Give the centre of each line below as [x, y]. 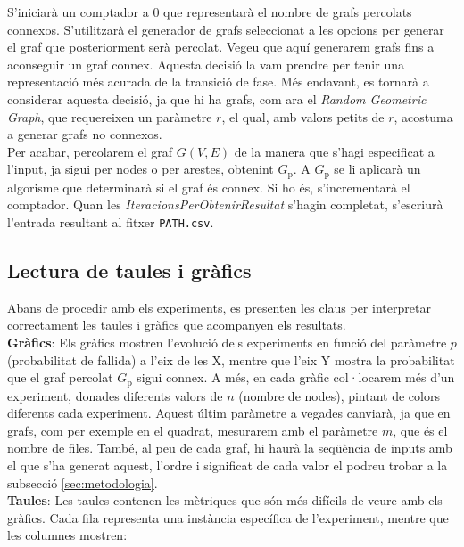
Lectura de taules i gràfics [129, 270]
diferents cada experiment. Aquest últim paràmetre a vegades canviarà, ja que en [229, 413]
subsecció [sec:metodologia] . [83, 482]
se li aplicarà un [377, 169]
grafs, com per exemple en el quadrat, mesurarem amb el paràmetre [193, 430]
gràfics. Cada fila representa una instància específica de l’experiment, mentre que [228, 517]
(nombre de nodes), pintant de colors [339, 395]
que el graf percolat [60, 377]
